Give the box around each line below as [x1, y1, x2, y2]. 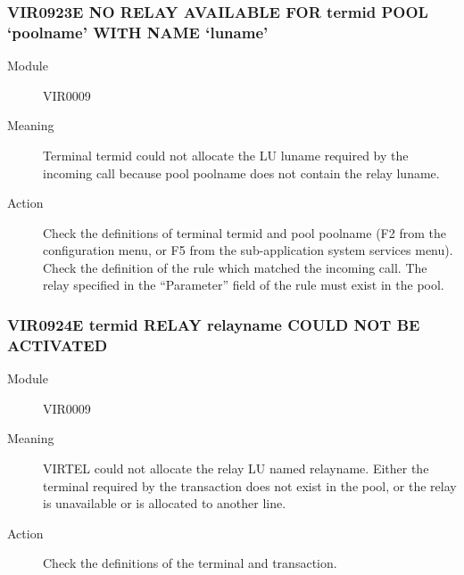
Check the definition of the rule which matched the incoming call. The [43, 258, 427, 276]
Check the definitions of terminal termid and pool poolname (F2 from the [43, 223, 446, 242]
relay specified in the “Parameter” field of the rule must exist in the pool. [43, 275, 444, 294]
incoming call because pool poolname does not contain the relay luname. [43, 163, 440, 182]
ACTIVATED [7, 333, 108, 356]
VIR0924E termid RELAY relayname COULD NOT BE [7, 314, 420, 335]
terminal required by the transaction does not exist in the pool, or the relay [43, 476, 457, 495]
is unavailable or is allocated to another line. [43, 494, 286, 513]
